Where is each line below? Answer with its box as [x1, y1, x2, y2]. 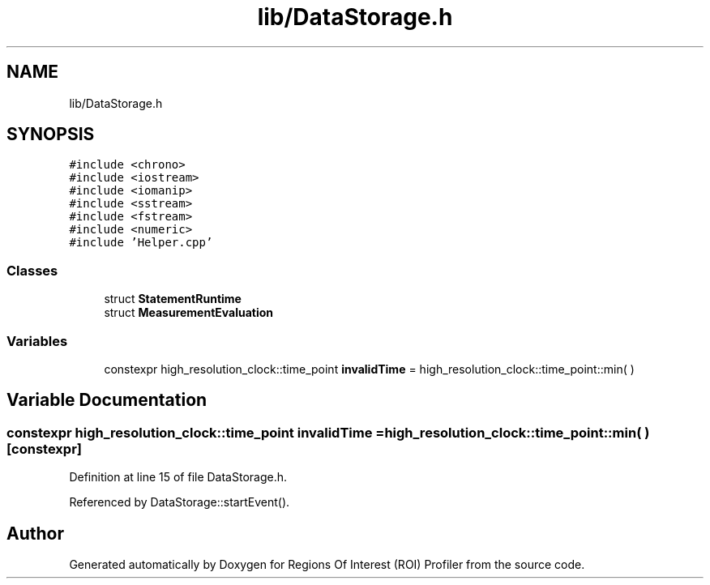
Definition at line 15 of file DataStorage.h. [69, 470, 288, 485]
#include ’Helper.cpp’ [69, 236, 213, 250]
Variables [6, 332, 68, 349]
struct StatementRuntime [104, 292, 242, 306]
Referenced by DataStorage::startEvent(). [69, 495, 290, 510]
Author [6, 523, 64, 544]
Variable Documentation [6, 390, 207, 411]
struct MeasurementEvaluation [104, 305, 274, 320]
